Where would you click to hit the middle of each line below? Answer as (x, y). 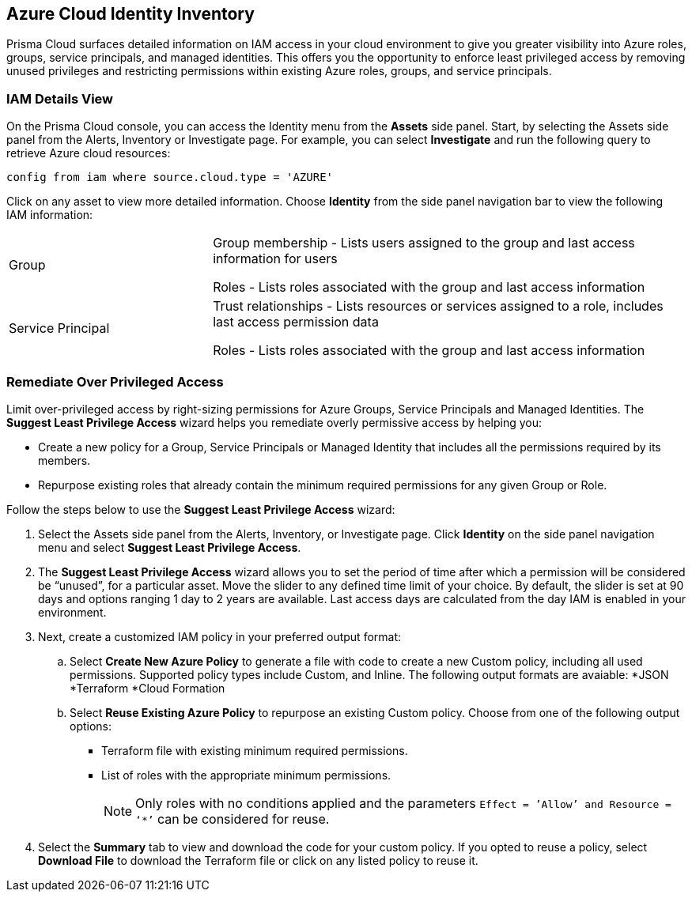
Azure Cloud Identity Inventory (130, 14)
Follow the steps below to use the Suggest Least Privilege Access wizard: (201, 509)
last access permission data (296, 322)
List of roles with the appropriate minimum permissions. (246, 775)
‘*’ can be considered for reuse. (233, 819)
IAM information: (50, 215)
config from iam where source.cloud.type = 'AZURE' (170, 177)
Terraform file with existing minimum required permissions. (255, 750)
